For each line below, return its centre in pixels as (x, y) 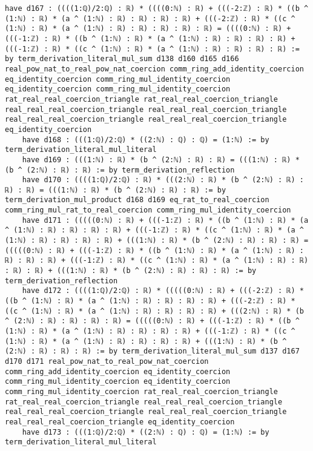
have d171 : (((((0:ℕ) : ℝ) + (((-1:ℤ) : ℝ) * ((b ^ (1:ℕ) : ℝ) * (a (165, 220)
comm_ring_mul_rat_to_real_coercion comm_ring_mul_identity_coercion (148, 210)
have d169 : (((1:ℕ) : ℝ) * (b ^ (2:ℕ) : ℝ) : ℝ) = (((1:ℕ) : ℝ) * (161, 160)
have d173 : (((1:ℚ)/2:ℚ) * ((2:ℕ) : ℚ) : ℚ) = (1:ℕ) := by (146, 432)
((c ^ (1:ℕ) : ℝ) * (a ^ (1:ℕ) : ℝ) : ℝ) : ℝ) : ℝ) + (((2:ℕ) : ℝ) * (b (154, 311)
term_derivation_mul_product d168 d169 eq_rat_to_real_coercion (137, 200)
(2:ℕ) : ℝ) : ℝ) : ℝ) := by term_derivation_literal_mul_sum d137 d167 (152, 351)
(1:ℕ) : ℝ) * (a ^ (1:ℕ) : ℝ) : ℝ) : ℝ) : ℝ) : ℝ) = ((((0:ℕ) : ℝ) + (148, 29)
